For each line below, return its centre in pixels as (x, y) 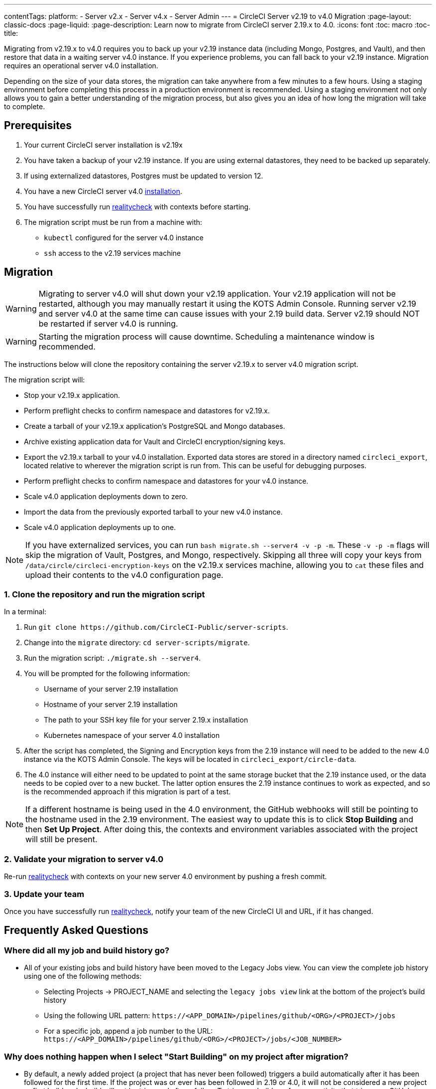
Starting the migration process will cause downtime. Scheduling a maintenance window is (207, 336)
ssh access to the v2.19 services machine (112, 253)
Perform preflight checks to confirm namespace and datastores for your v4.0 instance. (166, 481)
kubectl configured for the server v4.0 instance (124, 237)
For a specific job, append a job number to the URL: (128, 1031)
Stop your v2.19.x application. (72, 395)
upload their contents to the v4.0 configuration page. (124, 575)
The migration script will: (45, 379)
